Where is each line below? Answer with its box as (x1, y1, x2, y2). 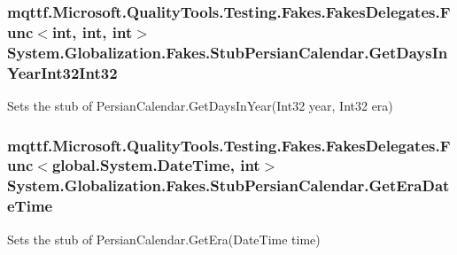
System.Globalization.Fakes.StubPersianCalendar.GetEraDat (7, 174, 450, 197)
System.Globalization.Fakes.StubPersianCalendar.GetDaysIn (7, 41, 448, 63)
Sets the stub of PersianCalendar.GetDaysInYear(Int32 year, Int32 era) (7, 96, 393, 114)
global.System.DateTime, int (51, 154, 260, 176)
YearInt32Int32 (7, 61, 118, 83)
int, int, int (51, 20, 133, 42)
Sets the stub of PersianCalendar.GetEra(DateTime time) (7, 229, 321, 248)
